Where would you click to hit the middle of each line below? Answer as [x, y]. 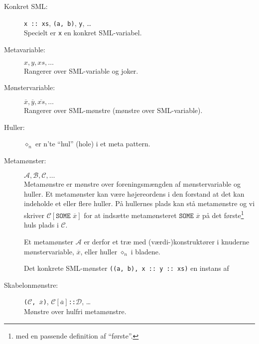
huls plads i [41, 225]
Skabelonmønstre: [31, 285]
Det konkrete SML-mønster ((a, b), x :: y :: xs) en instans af [127, 268]
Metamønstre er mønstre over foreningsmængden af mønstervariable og [132, 184]
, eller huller [99, 251]
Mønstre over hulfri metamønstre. [75, 311]
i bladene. [145, 251]
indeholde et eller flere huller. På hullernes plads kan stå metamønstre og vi [139, 203]
